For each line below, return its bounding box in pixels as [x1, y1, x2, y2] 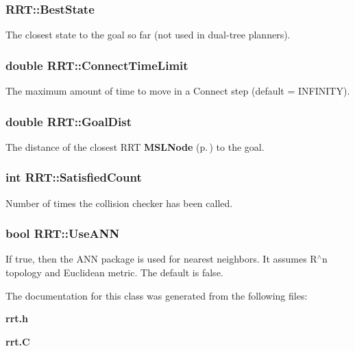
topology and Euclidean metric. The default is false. [5, 265, 223, 280]
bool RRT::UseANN [5, 225, 120, 242]
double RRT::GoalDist [5, 112, 132, 130]
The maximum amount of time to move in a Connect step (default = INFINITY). [5, 84, 350, 98]
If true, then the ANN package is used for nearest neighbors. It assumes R [5, 252, 317, 266]
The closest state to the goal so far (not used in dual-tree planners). [5, 27, 291, 42]
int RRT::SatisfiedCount [5, 169, 142, 186]
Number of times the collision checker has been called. [5, 195, 233, 210]
